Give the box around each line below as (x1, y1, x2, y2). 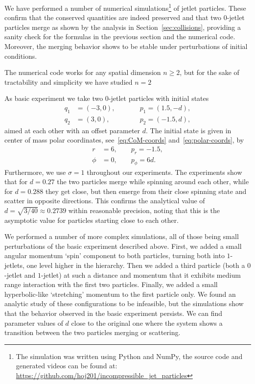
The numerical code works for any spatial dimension (4, 67, 161, 77)
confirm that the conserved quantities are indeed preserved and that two (4, 12, 221, 23)
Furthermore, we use (4, 167, 66, 177)
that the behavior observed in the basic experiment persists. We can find (4, 308, 223, 318)
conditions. (4, 50, 37, 61)
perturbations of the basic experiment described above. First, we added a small (4, 240, 242, 251)
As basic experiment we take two (4, 93, 103, 103)
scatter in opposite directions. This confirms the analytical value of (4, 195, 205, 206)
